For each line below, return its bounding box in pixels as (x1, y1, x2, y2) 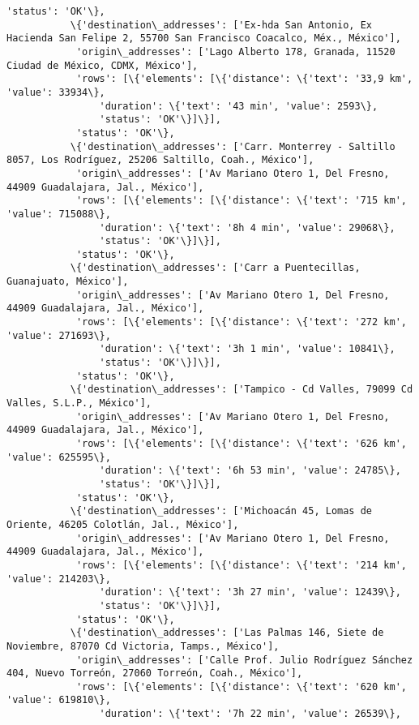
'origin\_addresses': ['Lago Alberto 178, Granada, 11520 (75, 45, 395, 58)
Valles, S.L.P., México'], (6, 397, 152, 410)
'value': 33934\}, (6, 86, 105, 98)
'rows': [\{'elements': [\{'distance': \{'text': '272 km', (75, 316, 407, 328)
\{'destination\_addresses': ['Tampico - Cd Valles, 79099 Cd (70, 384, 413, 396)
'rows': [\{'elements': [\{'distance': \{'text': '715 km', (75, 195, 407, 207)
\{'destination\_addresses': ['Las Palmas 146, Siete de (70, 627, 384, 639)
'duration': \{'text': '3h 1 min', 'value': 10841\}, (99, 343, 395, 355)
